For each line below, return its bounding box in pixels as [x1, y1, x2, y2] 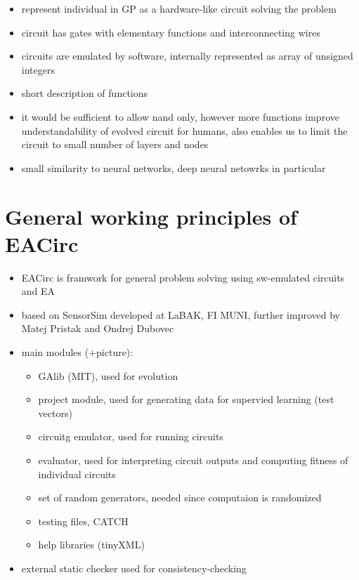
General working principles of [5, 202, 297, 230]
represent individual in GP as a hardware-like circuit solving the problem [21, 1, 337, 15]
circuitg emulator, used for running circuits [38, 429, 223, 444]
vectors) [38, 405, 72, 420]
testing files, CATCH [38, 513, 129, 528]
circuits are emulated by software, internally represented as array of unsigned [21, 48, 353, 63]
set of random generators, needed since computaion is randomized [38, 490, 322, 505]
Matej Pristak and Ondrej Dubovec [21, 321, 174, 336]
